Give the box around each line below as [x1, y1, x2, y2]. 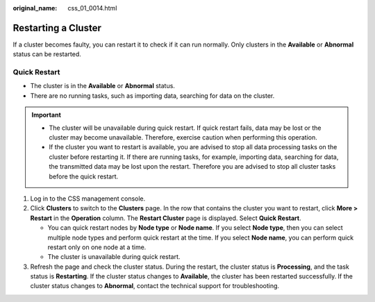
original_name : [12, 4, 58, 12]
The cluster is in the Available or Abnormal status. [30, 82, 175, 90]
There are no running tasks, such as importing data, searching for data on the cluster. [30, 91, 275, 100]
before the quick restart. [49, 172, 119, 181]
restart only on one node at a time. [47, 243, 147, 251]
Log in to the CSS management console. [30, 194, 146, 203]
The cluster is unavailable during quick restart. [47, 253, 181, 261]
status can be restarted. [12, 50, 81, 58]
